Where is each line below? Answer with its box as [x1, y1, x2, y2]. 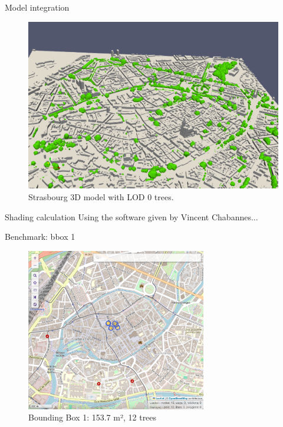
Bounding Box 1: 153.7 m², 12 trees [28, 411, 157, 423]
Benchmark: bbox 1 [5, 230, 75, 243]
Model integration [5, 1, 70, 13]
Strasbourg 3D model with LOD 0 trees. [28, 190, 174, 203]
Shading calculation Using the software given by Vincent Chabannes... [5, 210, 258, 223]
